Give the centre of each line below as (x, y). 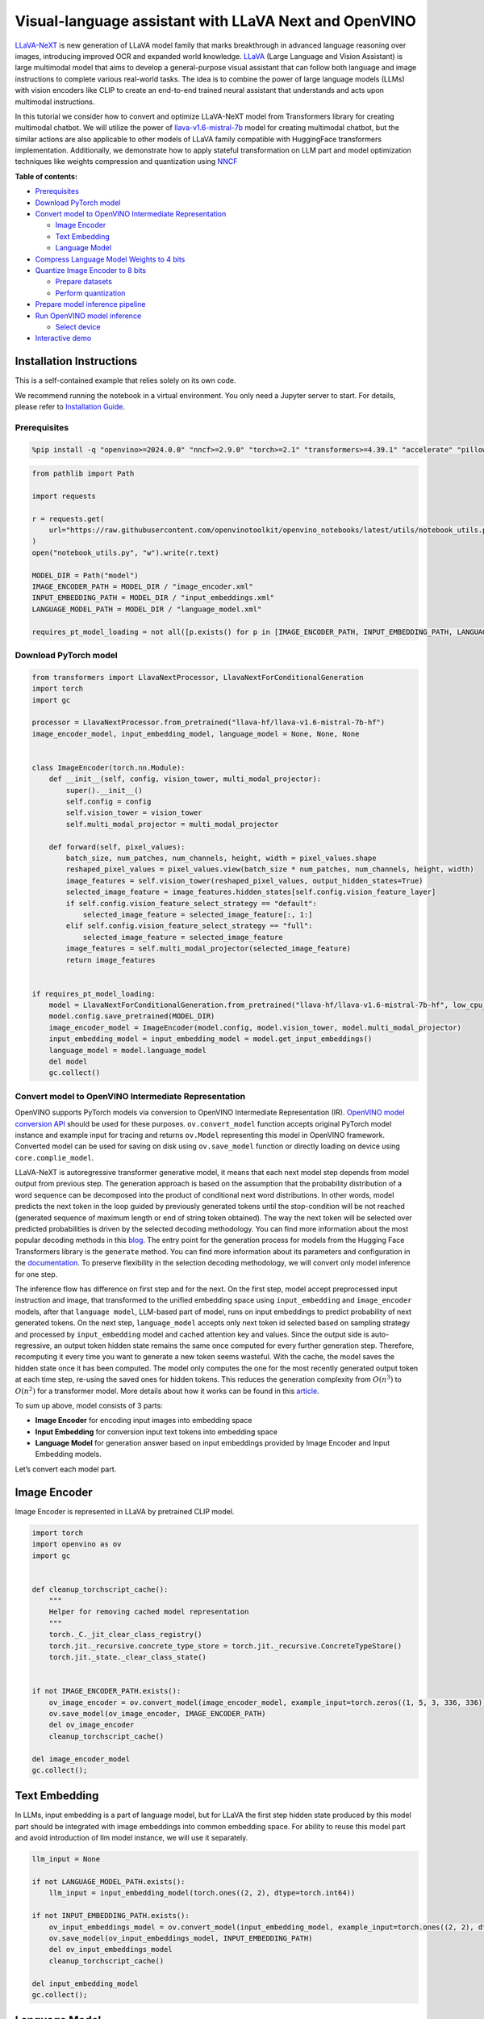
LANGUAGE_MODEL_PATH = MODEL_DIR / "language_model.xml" (147, 609)
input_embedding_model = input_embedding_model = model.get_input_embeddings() (211, 1039)
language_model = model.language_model (128, 1050)
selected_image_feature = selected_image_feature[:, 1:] (198, 914)
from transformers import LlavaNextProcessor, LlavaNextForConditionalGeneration (198, 677)
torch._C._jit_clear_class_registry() (125, 1635)
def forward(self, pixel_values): (117, 847)
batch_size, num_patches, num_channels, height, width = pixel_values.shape (221, 858)
